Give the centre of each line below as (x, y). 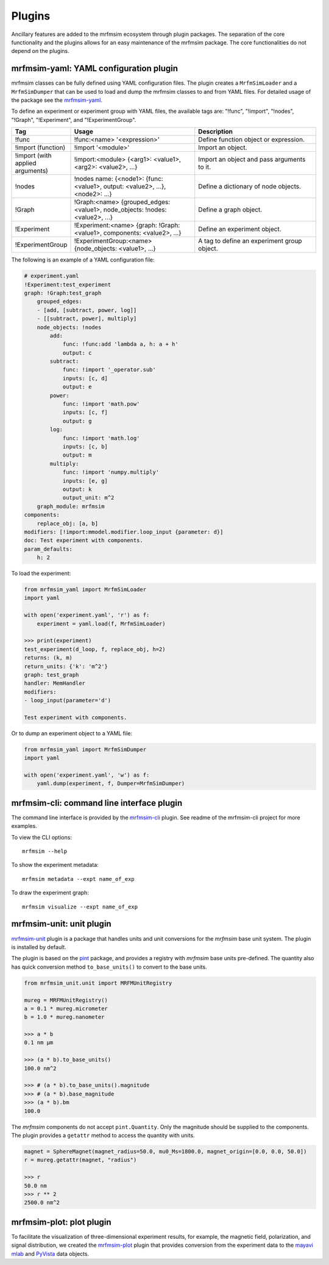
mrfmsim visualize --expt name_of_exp (80, 907)
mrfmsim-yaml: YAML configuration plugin (95, 69)
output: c (77, 353)
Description (216, 132)
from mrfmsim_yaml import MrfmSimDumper (85, 749)
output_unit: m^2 (88, 498)
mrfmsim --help (45, 851)
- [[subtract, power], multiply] (87, 319)
